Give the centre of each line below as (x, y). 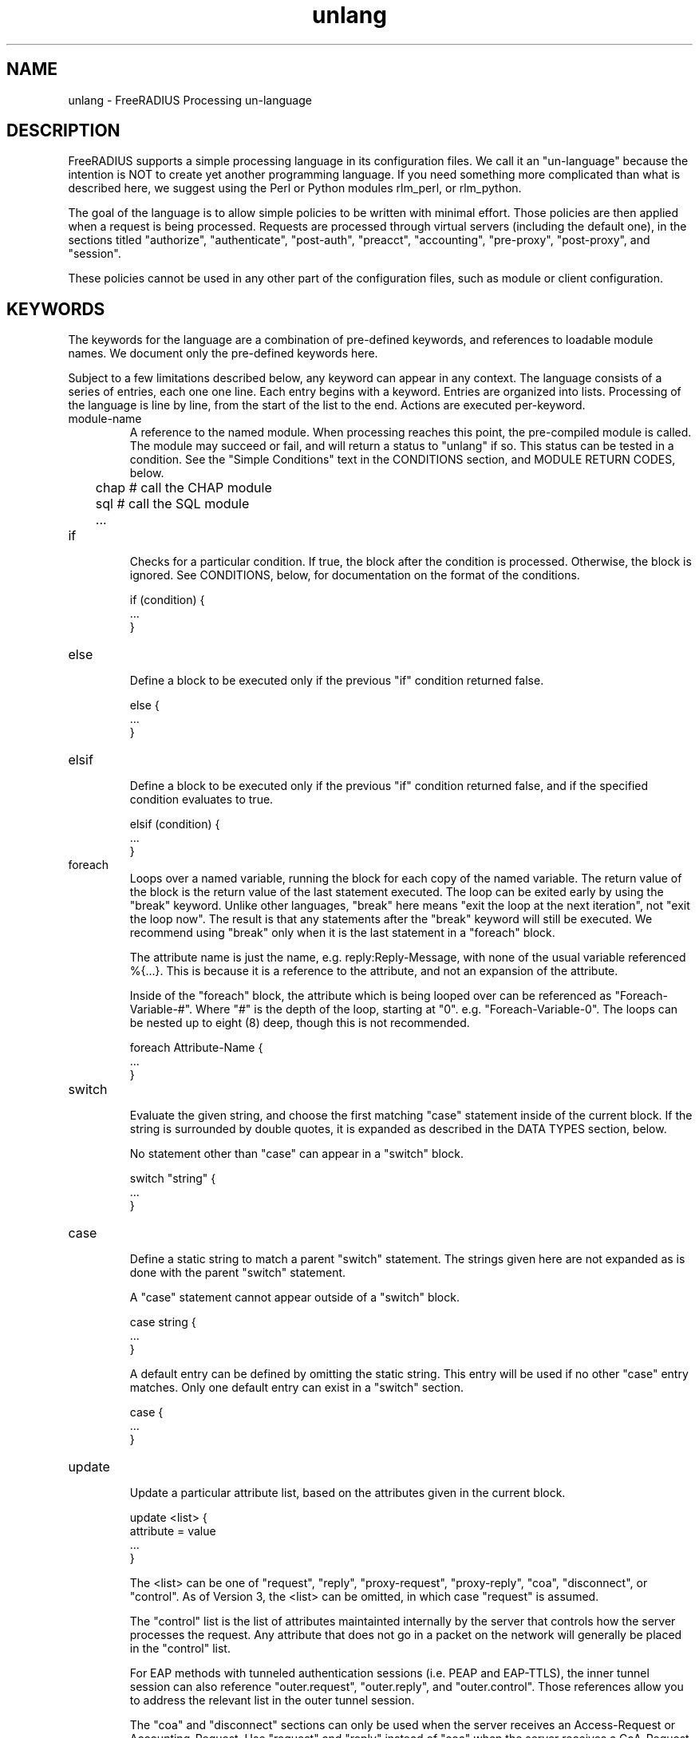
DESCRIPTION (63, 131)
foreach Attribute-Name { (196, 1048)
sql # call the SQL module (172, 504)
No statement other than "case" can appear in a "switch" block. (297, 1154)
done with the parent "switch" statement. (238, 1273)
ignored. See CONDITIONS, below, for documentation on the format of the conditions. (355, 575)
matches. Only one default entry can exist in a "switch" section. (296, 1388)
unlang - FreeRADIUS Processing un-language (190, 100)
